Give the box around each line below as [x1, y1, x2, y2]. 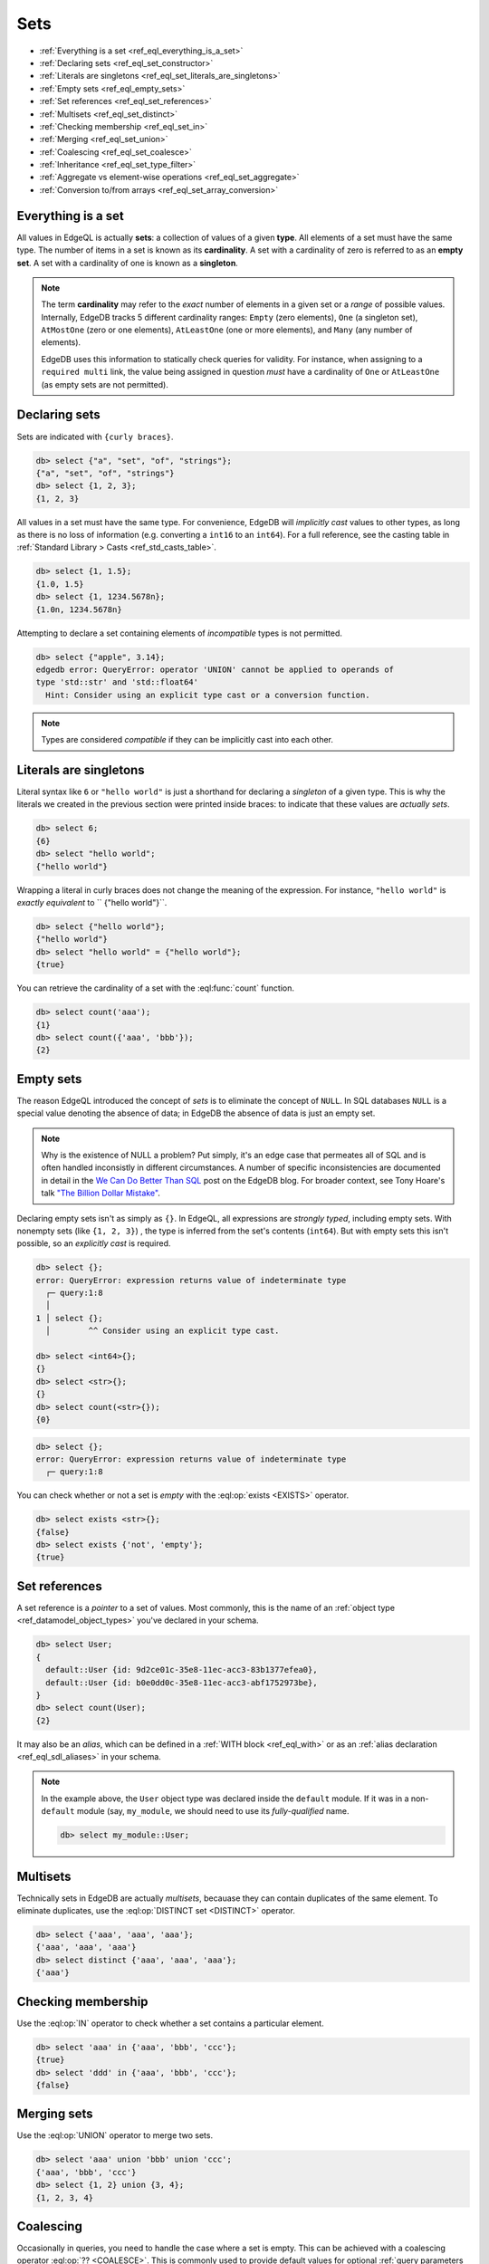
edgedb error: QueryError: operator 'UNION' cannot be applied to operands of [35, 665, 394, 675]
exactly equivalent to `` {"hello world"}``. [16, 897, 168, 907]
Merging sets [16, 2106, 93, 2122]
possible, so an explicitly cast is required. [16, 1238, 171, 1249]
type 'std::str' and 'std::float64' [35, 677, 199, 687]
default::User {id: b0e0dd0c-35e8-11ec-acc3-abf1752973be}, [45, 1677, 318, 1688]
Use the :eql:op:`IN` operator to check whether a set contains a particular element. [16, 2018, 325, 2029]
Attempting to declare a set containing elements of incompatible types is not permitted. [16, 628, 343, 638]
